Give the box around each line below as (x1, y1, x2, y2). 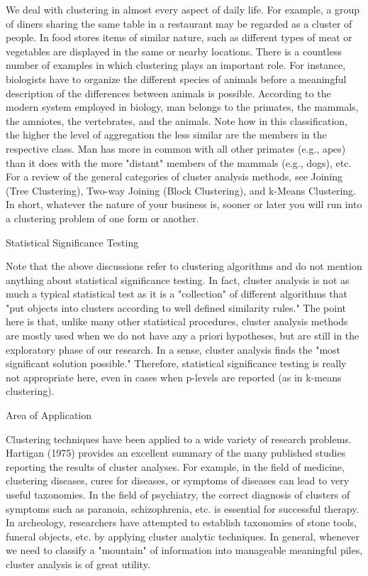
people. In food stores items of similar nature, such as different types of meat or (6, 30, 352, 45)
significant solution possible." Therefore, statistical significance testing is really (6, 356, 347, 371)
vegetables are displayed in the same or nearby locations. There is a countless (6, 43, 342, 58)
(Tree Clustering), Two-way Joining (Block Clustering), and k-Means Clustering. (6, 183, 356, 197)
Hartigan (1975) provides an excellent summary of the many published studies (6, 445, 346, 460)
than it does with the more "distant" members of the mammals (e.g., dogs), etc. (6, 155, 352, 170)
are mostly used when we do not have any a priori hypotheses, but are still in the (6, 328, 359, 343)
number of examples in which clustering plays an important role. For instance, (6, 58, 346, 72)
